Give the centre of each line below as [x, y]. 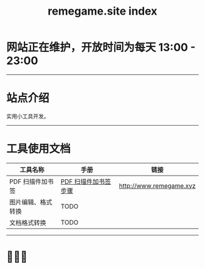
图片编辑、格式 [31, 202]
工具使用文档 [39, 149]
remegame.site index [103, 11]
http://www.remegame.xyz [157, 185]
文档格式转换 [28, 223]
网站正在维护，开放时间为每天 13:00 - [101, 48]
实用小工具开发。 [28, 116]
